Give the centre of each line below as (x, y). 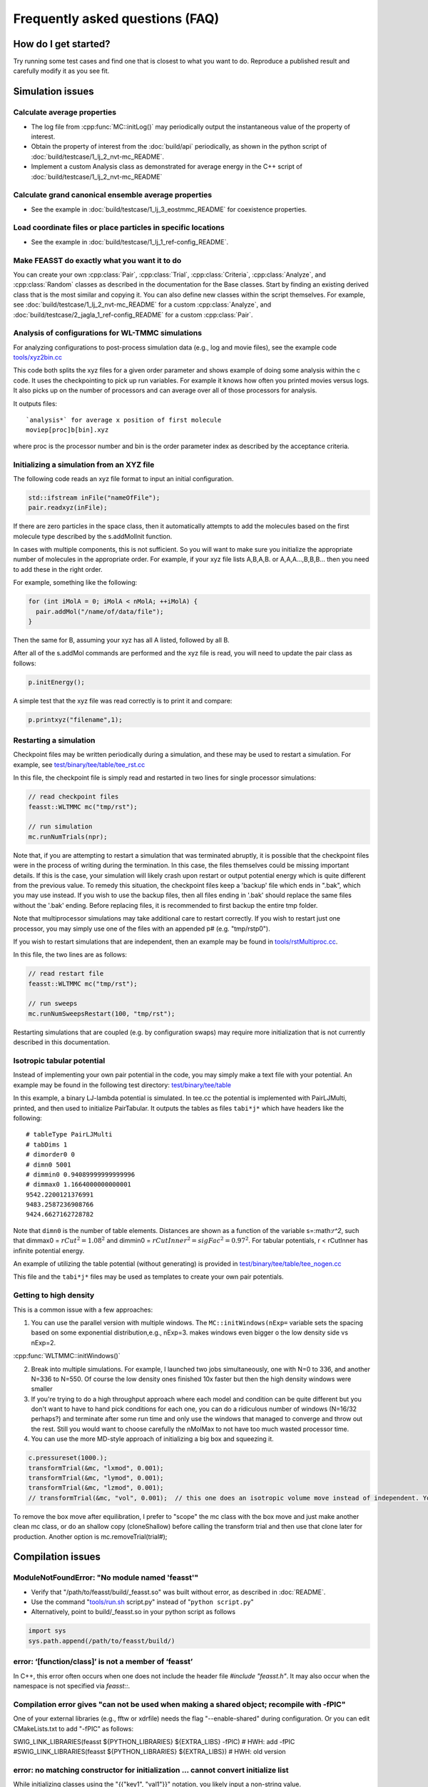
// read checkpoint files (73, 797)
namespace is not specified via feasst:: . (72, 1685)
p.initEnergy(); (57, 682)
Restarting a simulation (54, 741)
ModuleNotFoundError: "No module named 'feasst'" (106, 1578)
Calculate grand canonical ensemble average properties (113, 195)
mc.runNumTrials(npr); (68, 837)
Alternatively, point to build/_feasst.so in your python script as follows (133, 1612)
